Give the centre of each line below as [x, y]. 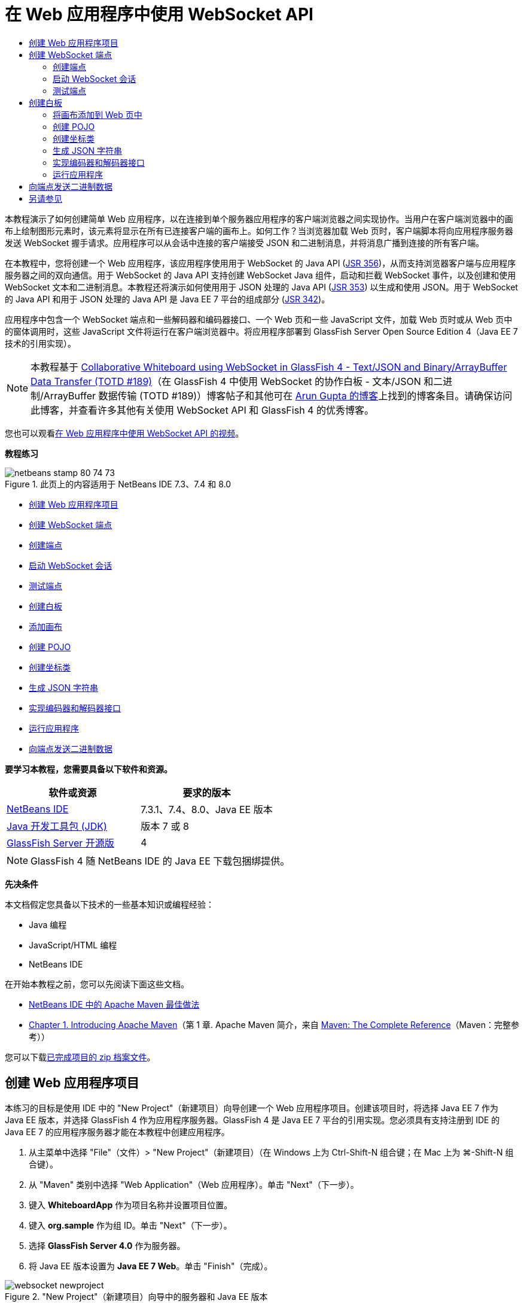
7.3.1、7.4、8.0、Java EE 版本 [207, 809]
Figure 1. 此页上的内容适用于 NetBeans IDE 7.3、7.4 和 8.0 [118, 484]
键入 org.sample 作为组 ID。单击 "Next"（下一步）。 [130, 1225]
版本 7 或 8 [165, 826]
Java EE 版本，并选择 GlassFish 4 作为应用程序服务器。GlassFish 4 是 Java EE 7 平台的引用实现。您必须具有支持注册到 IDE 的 [252, 1120]
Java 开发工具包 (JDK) [57, 826]
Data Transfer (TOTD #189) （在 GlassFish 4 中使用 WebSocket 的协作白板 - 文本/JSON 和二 [237, 381]
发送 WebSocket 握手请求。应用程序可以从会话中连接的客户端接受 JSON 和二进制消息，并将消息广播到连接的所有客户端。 [245, 242]
